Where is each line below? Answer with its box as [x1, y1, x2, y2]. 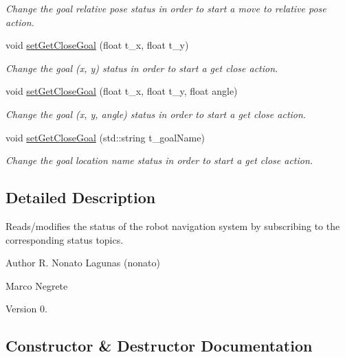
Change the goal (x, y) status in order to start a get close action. [5, 60, 278, 75]
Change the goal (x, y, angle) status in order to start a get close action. [5, 106, 307, 121]
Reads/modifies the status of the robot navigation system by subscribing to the [5, 218, 340, 233]
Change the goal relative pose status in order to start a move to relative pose [5, 1, 326, 15]
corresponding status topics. [5, 232, 124, 246]
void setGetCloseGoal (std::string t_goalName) [5, 130, 205, 144]
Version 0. [5, 301, 47, 316]
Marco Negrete [5, 278, 68, 292]
